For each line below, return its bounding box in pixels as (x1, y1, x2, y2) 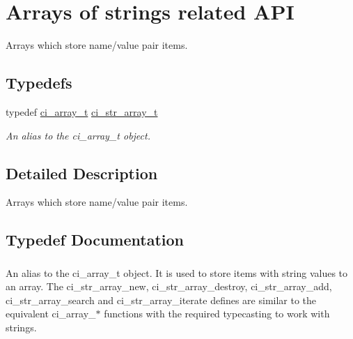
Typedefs (6, 72, 72, 93)
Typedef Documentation (6, 229, 184, 250)
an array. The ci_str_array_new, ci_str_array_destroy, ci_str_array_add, (6, 279, 332, 294)
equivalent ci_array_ (6, 306, 96, 321)
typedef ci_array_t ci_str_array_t (6, 104, 158, 119)
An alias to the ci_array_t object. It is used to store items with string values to (6, 265, 348, 280)
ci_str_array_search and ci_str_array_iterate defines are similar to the (6, 292, 317, 307)
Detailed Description (6, 162, 158, 183)
